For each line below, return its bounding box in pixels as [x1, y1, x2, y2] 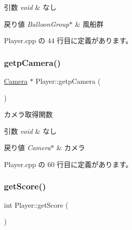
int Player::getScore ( [4, 199, 68, 210]
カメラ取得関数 [4, 109, 53, 119]
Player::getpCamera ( [35, 76, 101, 86]
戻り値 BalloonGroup [4, 18, 69, 29]
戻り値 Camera [4, 142, 51, 153]
